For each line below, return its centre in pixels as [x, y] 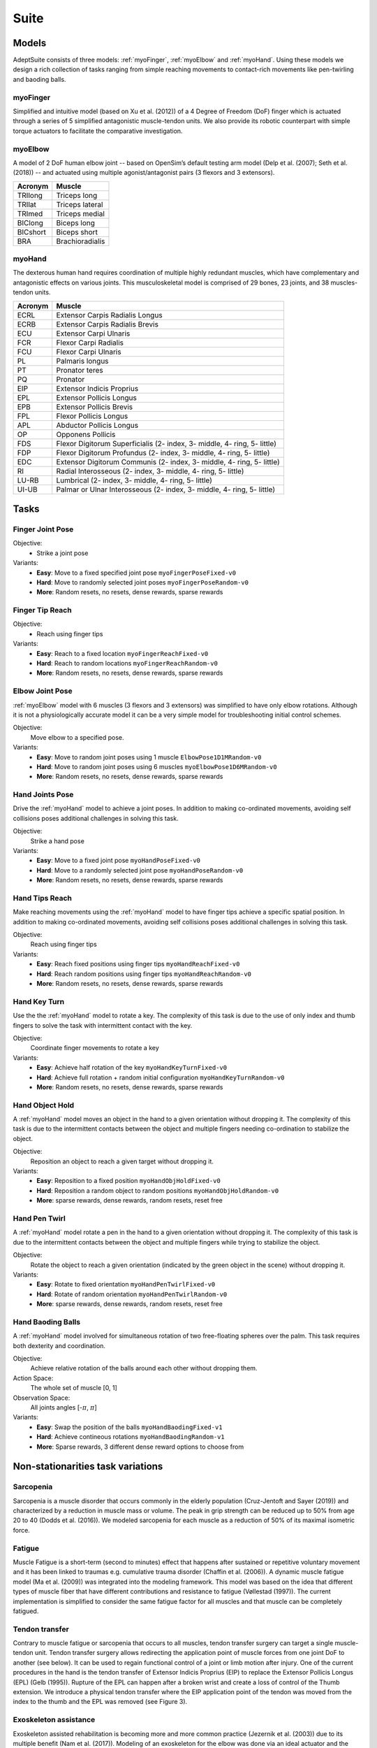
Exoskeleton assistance [54, 1720]
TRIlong [30, 195]
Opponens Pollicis [86, 434]
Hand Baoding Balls [46, 1321]
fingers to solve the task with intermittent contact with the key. [103, 1025]
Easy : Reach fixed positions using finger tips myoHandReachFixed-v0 [138, 964]
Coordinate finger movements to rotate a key [95, 1048]
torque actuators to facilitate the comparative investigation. [98, 131]
